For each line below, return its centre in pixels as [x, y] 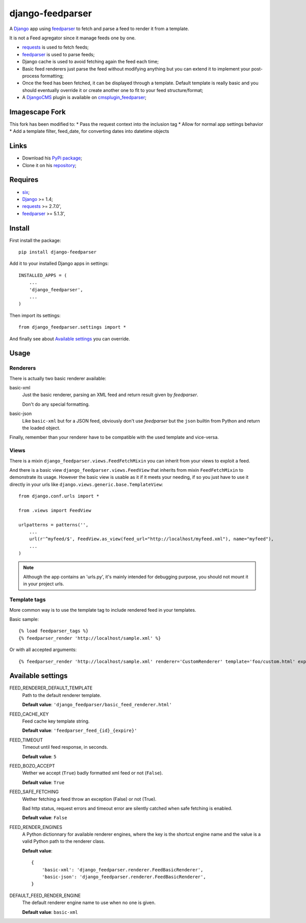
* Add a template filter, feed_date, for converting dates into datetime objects [89, 131]
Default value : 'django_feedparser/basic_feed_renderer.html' [97, 705]
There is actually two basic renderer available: [58, 378]
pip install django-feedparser [58, 252]
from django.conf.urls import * [59, 496]
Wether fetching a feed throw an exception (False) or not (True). [89, 799]
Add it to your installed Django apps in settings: [59, 264]
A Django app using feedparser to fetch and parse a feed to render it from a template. [99, 29]
